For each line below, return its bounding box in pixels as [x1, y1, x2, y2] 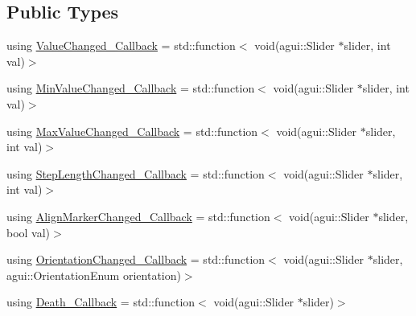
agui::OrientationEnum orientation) [6, 266, 181, 283]
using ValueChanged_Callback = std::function [6, 37, 236, 54]
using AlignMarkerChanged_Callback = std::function [6, 207, 270, 224]
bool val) [6, 224, 51, 240]
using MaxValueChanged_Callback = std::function [6, 122, 258, 139]
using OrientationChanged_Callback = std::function [6, 251, 266, 268]
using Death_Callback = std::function [6, 293, 196, 310]
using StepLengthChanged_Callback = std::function [6, 165, 265, 182]
